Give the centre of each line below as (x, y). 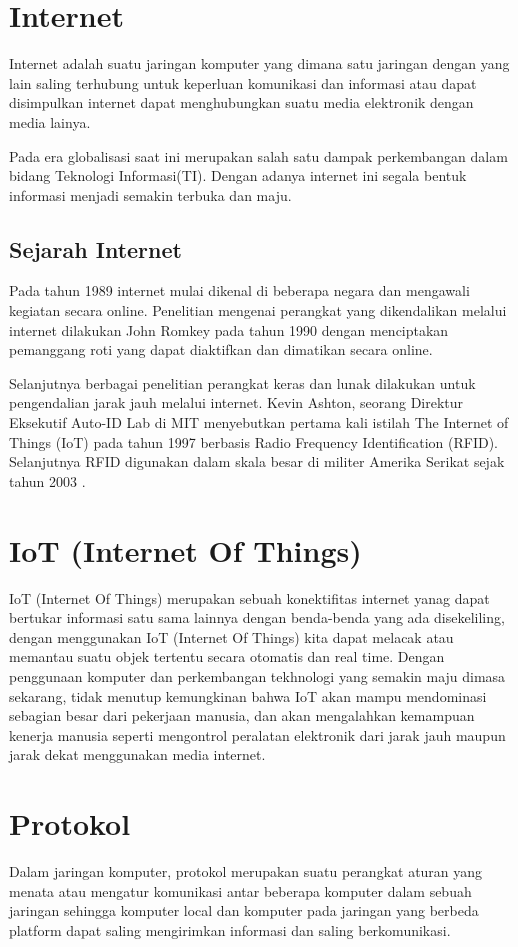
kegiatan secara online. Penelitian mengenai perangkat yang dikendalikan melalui (258, 310)
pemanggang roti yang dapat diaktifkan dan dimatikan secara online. (221, 349)
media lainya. (50, 121)
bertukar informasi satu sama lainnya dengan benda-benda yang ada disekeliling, (257, 617)
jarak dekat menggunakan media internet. (137, 754)
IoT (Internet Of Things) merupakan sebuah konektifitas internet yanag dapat (249, 597)
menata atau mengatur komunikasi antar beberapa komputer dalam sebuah (240, 890)
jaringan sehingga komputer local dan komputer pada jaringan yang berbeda (244, 910)
